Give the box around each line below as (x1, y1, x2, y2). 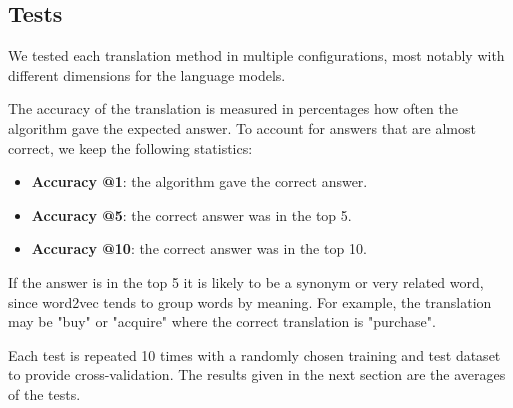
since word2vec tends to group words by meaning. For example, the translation (8, 291, 492, 312)
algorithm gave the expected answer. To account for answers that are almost (8, 117, 476, 138)
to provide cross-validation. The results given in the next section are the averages (8, 364, 506, 385)
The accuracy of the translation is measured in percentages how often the (8, 98, 458, 119)
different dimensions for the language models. (8, 64, 286, 85)
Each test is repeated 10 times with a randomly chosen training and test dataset (8, 344, 501, 365)
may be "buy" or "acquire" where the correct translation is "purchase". (8, 311, 436, 332)
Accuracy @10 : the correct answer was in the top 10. (31, 238, 367, 259)
